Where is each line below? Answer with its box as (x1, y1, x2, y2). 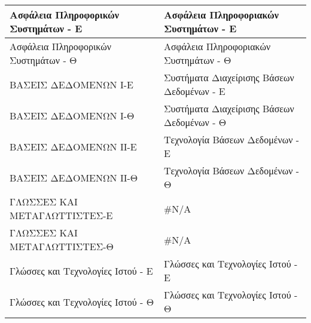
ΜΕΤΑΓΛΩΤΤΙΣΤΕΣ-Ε (10, 208, 113, 222)
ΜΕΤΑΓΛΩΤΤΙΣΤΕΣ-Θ (10, 239, 114, 253)
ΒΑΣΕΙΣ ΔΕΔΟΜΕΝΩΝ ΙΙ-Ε (10, 139, 137, 153)
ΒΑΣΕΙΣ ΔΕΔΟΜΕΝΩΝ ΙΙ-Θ (10, 170, 138, 184)
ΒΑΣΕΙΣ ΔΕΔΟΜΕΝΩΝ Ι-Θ (10, 108, 135, 122)
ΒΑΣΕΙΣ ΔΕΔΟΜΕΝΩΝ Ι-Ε (10, 77, 133, 91)
